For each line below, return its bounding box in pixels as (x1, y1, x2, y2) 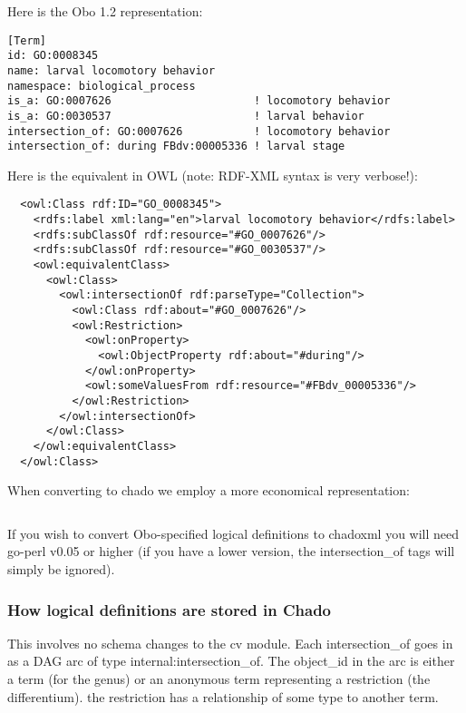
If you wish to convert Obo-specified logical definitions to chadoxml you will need (7, 523, 460, 542)
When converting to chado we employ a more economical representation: (7, 481, 410, 500)
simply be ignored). (7, 560, 115, 579)
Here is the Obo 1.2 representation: (7, 2, 203, 20)
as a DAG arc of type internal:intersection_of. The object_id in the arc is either (7, 651, 455, 670)
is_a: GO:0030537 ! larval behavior (7, 109, 364, 122)
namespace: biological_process (7, 79, 196, 93)
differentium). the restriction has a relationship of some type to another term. (7, 687, 439, 706)
